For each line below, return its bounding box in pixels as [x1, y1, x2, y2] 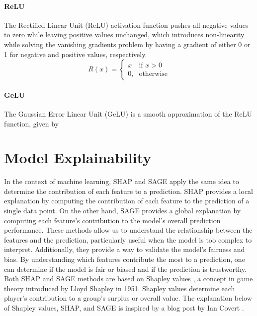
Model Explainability [4, 147, 152, 168]
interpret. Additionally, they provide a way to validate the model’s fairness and [4, 244, 245, 254]
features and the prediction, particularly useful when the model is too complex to [4, 234, 252, 245]
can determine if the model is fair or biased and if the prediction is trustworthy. [4, 263, 247, 274]
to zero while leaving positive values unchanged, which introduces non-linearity [4, 29, 245, 40]
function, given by [4, 118, 59, 128]
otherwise [139, 70, 168, 77]
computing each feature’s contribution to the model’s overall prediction [4, 215, 221, 225]
